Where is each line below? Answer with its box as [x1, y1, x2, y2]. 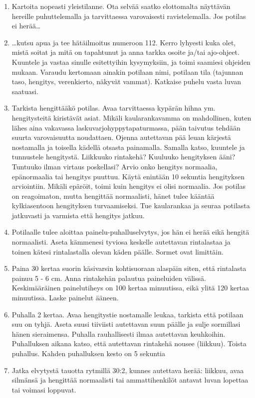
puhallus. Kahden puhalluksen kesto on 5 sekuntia [11, 348, 165, 358]
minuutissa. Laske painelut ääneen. [11, 292, 119, 303]
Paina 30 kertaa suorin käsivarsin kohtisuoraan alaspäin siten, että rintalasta [11, 263, 247, 273]
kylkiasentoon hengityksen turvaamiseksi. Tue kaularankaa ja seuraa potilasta [11, 200, 250, 211]
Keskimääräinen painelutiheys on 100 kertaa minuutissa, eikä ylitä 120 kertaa [11, 282, 250, 293]
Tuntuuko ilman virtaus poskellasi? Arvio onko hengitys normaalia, [11, 161, 218, 171]
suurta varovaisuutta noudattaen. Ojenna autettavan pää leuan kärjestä [11, 132, 231, 142]
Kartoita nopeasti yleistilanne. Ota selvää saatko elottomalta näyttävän [11, 1, 231, 11]
